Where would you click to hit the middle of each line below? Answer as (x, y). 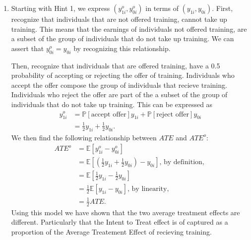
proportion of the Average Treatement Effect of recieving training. (111, 232)
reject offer (173, 114)
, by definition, (182, 162)
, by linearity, (148, 189)
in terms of (162, 8)
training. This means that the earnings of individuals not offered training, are (129, 29)
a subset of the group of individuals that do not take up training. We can (123, 38)
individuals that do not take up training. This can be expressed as (112, 104)
